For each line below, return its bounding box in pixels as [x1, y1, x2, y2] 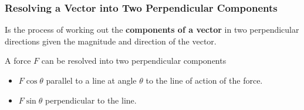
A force [5, 54, 31, 67]
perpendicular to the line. [45, 94, 137, 106]
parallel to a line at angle [46, 74, 137, 86]
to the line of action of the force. [146, 74, 263, 86]
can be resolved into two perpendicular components [41, 54, 227, 67]
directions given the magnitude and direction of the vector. [5, 35, 217, 47]
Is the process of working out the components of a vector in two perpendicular [5, 23, 299, 36]
